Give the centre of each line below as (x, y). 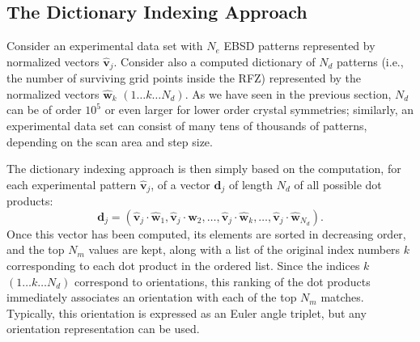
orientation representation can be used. (103, 329)
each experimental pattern (72, 184)
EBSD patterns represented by (299, 46)
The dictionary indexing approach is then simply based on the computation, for (204, 169)
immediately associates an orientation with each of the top (152, 297)
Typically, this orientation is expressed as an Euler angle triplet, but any (187, 312)
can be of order (44, 110)
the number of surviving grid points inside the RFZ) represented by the (184, 78)
